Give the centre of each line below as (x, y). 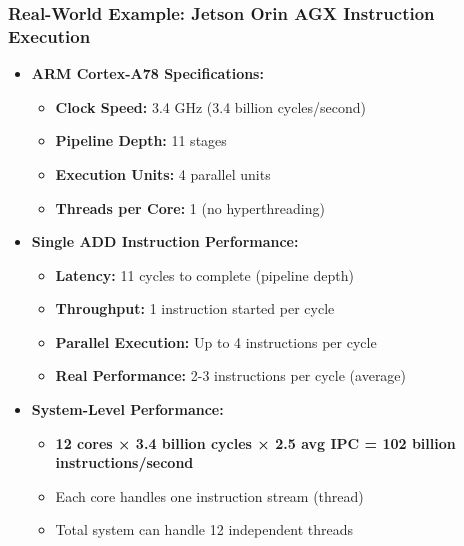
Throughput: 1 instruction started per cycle (195, 308)
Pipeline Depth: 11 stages (141, 140)
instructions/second (124, 462)
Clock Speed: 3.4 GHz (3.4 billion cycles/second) (211, 106)
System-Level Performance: (127, 409)
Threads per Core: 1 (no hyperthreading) (190, 207)
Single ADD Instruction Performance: (165, 241)
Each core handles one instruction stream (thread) (209, 495)
